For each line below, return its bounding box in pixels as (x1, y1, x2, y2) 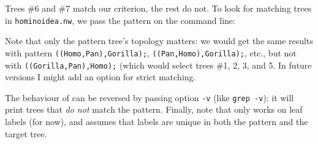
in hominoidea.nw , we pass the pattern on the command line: (5, 13, 235, 26)
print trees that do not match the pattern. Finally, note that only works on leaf (5, 103, 303, 116)
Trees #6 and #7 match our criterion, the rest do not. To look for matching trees (5, 2, 312, 14)
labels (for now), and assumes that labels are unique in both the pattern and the (5, 115, 308, 127)
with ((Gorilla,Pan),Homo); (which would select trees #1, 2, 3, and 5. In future (5, 58, 312, 71)
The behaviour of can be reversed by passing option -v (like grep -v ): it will (5, 91, 294, 104)
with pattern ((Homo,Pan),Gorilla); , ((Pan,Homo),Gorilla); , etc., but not (5, 46, 297, 59)
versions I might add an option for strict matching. (5, 70, 196, 83)
